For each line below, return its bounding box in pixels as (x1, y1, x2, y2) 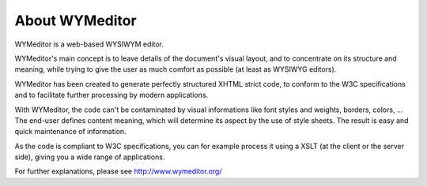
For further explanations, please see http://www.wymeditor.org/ (14, 166, 222, 177)
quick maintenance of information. (14, 127, 127, 136)
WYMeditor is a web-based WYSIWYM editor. (14, 39, 164, 49)
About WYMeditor (14, 12, 138, 29)
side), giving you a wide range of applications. (14, 152, 165, 162)
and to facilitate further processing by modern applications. (14, 91, 209, 100)
